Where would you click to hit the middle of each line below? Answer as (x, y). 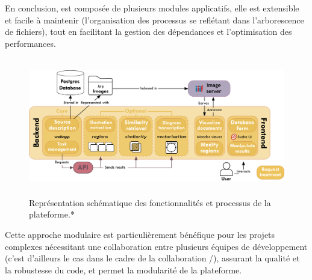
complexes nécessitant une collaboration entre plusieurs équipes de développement (156, 246)
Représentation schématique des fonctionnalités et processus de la (150, 202)
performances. (30, 43)
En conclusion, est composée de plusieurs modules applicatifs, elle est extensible (152, 8)
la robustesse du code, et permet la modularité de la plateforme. (123, 269)
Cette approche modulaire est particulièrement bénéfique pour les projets (140, 234)
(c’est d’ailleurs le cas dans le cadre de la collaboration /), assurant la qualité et (152, 258)
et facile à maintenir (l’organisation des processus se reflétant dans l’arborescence (154, 20)
